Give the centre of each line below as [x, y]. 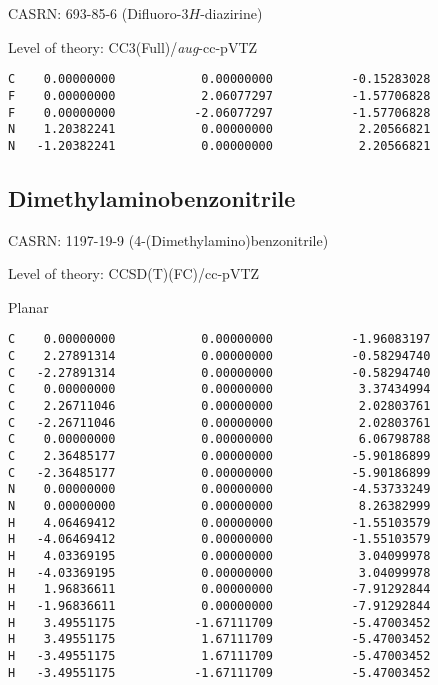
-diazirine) [231, 13]
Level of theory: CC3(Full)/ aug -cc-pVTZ [133, 46]
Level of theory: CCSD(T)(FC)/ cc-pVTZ [134, 273]
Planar [28, 306]
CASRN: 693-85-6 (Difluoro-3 [98, 13]
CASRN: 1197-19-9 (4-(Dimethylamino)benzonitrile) [168, 239]
